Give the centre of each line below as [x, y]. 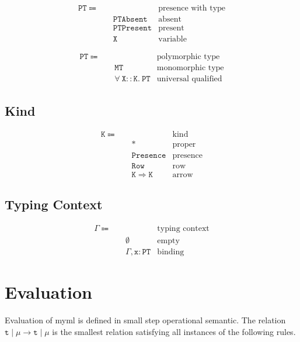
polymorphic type [188, 57]
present [171, 28]
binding [171, 252]
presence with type [192, 8]
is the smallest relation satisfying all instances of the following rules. [174, 331]
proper [184, 145]
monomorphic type [190, 68]
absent [170, 20]
